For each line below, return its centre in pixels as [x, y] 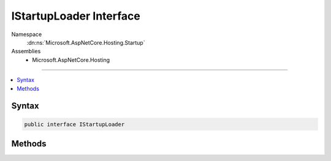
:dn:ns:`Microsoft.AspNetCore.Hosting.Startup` [86, 42]
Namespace [27, 34]
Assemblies [26, 51]
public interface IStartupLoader [74, 124]
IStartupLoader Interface [76, 16]
